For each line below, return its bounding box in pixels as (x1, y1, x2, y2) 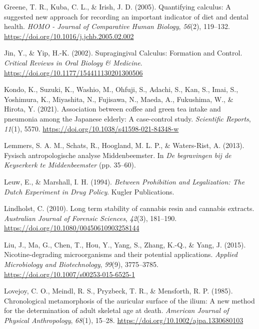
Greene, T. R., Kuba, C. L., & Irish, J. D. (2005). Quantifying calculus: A (4, 1, 231, 11)
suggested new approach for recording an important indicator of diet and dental (4, 11, 248, 21)
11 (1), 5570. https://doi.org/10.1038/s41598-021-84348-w (4, 123, 179, 133)
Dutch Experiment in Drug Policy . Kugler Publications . (4, 186, 174, 196)
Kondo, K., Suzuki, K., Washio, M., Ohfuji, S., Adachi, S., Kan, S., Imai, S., (4, 84, 238, 94)
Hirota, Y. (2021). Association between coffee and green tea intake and (4, 103, 221, 114)
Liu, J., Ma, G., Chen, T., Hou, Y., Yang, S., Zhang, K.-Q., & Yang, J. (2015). (4, 239, 246, 249)
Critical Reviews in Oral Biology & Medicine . (4, 57, 142, 67)
